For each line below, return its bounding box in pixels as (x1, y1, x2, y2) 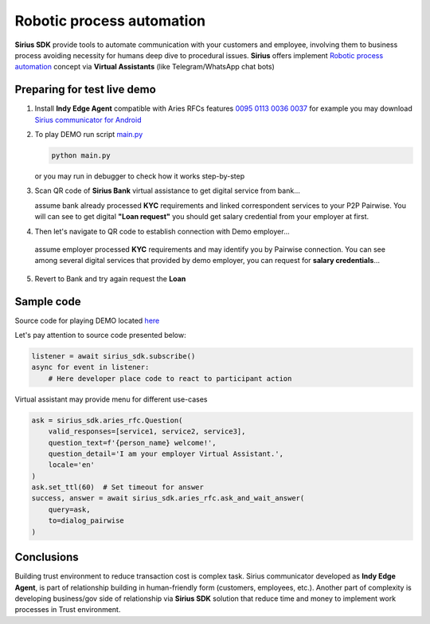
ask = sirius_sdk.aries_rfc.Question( (31, 415, 183, 425)
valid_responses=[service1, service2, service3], (48, 427, 246, 436)
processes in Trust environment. (14, 605, 121, 614)
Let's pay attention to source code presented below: (14, 331, 186, 340)
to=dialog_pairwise (48, 516, 125, 525)
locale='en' (48, 461, 96, 469)
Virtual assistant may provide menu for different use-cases (14, 394, 208, 404)
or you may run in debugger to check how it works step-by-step (34, 171, 245, 181)
